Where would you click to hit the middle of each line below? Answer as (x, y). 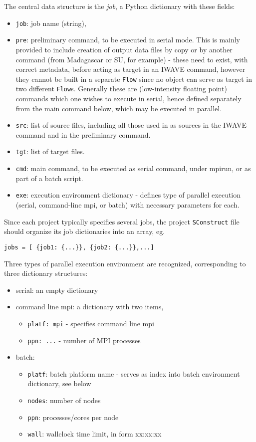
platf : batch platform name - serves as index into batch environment (134, 373)
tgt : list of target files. (50, 151)
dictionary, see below (59, 383)
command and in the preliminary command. (83, 134)
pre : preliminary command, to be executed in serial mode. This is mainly (128, 40)
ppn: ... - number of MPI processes (84, 340)
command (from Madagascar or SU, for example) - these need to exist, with (132, 59)
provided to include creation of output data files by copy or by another (124, 49)
